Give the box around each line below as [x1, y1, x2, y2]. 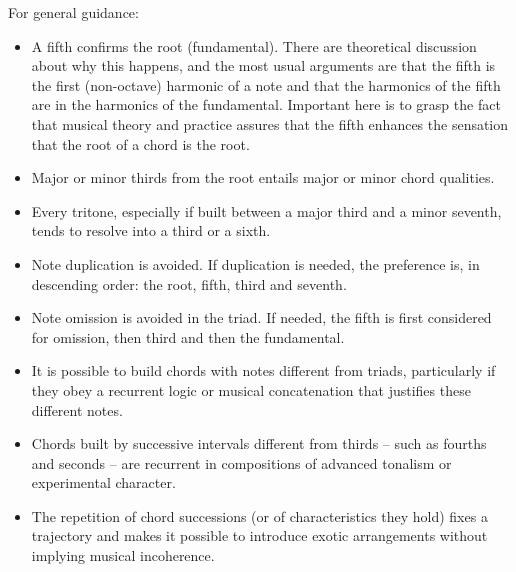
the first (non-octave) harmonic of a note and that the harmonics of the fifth [31, 74, 501, 95]
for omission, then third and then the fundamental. [31, 326, 345, 347]
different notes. [31, 399, 123, 420]
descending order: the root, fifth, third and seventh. [31, 273, 347, 294]
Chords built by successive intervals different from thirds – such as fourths [31, 433, 487, 454]
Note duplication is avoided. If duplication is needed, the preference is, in [31, 253, 480, 274]
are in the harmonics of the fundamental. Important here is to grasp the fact [31, 94, 501, 115]
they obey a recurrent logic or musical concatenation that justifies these [31, 379, 471, 400]
